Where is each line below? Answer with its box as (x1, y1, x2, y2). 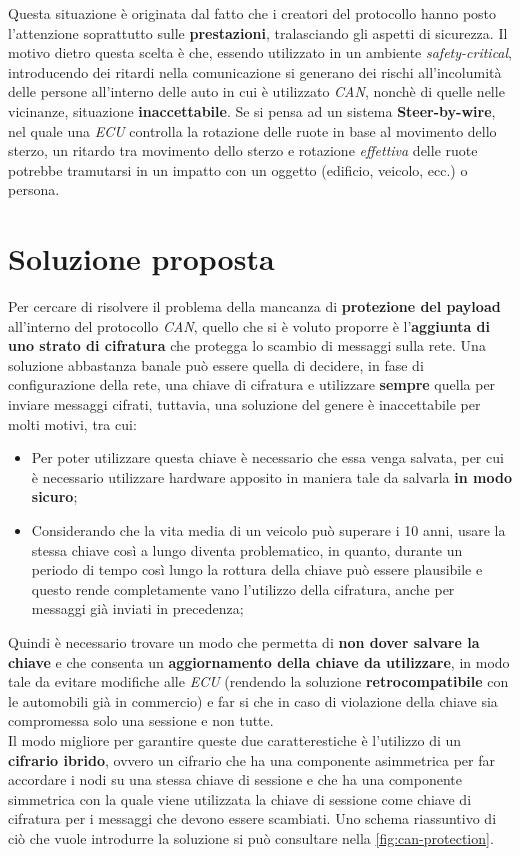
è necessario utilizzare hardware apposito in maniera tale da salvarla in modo (31, 466, 512, 487)
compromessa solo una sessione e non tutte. (8, 710, 274, 731)
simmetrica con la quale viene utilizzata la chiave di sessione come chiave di (8, 788, 472, 809)
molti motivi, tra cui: (8, 413, 137, 434)
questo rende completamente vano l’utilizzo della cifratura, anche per (31, 578, 455, 599)
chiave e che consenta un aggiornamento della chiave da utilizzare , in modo (8, 651, 510, 672)
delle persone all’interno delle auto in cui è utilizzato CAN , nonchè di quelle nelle (8, 81, 505, 102)
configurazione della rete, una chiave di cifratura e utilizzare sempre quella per (8, 374, 496, 395)
